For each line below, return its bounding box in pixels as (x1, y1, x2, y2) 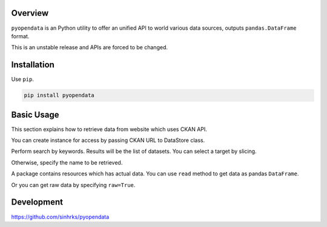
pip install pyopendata (24, 92, 95, 99)
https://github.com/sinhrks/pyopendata (11, 213, 110, 220)
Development (11, 197, 64, 208)
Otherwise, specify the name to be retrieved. (11, 158, 123, 166)
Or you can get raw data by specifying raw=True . (11, 181, 136, 188)
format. (11, 32, 30, 39)
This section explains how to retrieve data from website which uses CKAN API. (11, 125, 207, 133)
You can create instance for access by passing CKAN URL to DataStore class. (11, 137, 205, 144)
